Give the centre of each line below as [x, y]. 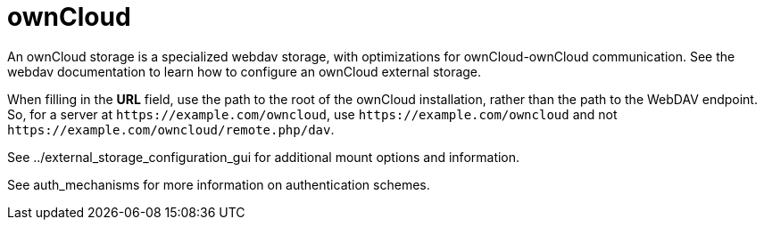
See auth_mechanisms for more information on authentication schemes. [219, 184]
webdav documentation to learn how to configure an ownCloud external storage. [245, 71]
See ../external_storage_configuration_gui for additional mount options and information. [264, 157]
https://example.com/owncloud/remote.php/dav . [171, 129]
